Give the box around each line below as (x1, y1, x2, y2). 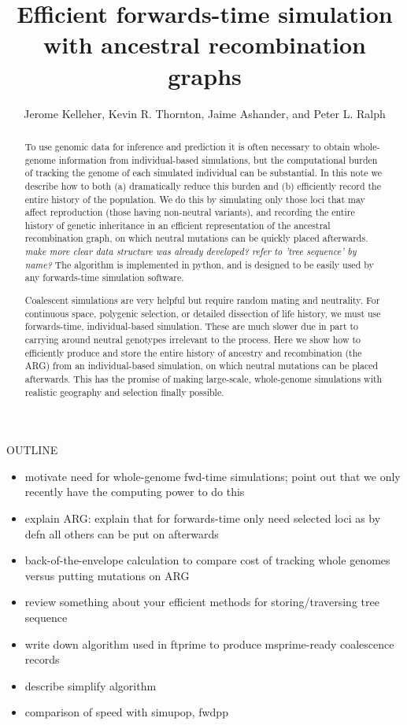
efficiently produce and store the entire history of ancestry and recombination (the (24, 346, 362, 359)
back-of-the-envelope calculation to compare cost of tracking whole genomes (24, 552, 390, 568)
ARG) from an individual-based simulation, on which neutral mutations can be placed (24, 359, 379, 372)
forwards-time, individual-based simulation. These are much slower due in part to (24, 320, 359, 333)
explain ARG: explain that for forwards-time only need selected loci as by (24, 510, 381, 527)
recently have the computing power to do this (24, 483, 245, 500)
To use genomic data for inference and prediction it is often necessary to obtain (24, 139, 350, 153)
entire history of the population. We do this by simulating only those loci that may (24, 192, 365, 205)
